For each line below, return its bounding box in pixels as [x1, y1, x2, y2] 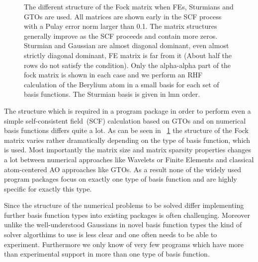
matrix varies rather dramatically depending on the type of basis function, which [4, 134, 251, 145]
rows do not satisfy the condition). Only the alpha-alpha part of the [24, 60, 231, 70]
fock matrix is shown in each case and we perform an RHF [24, 69, 203, 80]
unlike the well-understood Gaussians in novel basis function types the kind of [4, 219, 242, 230]
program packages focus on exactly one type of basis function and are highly [4, 174, 237, 184]
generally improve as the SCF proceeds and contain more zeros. [24, 30, 218, 41]
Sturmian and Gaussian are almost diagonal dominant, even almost [24, 40, 229, 51]
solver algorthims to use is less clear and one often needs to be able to [4, 229, 217, 240]
